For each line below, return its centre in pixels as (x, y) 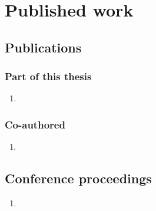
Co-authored (35, 124)
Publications (43, 47)
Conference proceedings (78, 178)
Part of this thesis (48, 76)
